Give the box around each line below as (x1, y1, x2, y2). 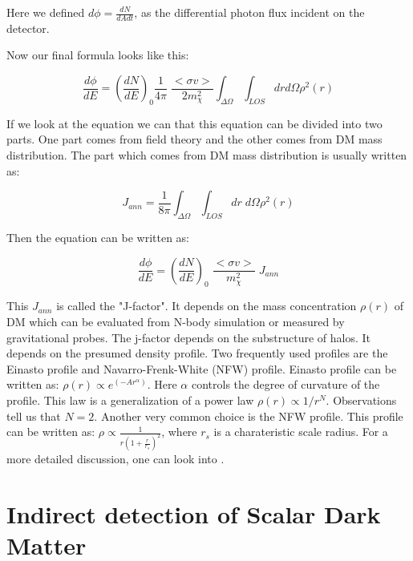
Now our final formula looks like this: (6, 46, 189, 63)
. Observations (326, 391, 397, 408)
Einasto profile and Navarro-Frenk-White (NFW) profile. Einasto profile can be (6, 360, 397, 377)
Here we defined (6, 4, 85, 20)
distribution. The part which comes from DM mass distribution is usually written (6, 147, 407, 163)
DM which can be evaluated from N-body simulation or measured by (6, 313, 345, 329)
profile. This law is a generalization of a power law (6, 391, 254, 408)
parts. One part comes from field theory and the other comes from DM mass (6, 131, 383, 147)
